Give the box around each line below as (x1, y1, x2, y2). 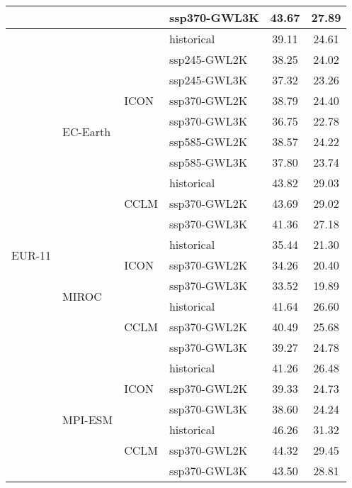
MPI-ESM (62, 411, 113, 428)
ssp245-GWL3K (169, 72, 248, 88)
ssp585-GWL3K (169, 154, 248, 170)
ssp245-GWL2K (169, 51, 248, 67)
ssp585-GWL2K (169, 133, 248, 150)
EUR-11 (11, 246, 52, 263)
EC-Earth (62, 123, 111, 140)
